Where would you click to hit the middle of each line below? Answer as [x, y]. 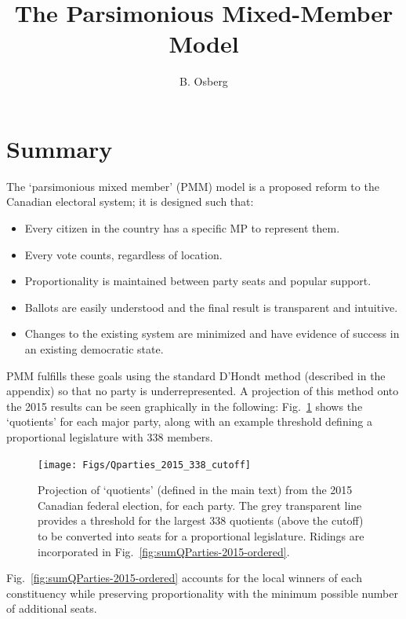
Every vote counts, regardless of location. [123, 254]
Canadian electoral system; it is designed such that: [130, 201]
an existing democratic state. [94, 349]
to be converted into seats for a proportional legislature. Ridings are [201, 536]
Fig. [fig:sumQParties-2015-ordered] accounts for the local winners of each [184, 578]
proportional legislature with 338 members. [110, 436]
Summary [60, 148]
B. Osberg [204, 81]
